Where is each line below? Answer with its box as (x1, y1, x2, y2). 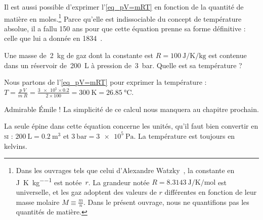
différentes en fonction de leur (164, 186, 257, 197)
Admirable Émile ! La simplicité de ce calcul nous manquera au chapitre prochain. (4, 103, 259, 114)
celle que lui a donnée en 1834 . (4, 33, 103, 43)
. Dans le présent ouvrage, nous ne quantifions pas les (83, 196, 249, 207)
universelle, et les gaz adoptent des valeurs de (16, 186, 157, 197)
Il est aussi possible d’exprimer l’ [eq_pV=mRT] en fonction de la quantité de (4, 2, 244, 12)
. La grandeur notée (88, 177, 150, 187)
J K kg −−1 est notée (16, 175, 82, 187)
